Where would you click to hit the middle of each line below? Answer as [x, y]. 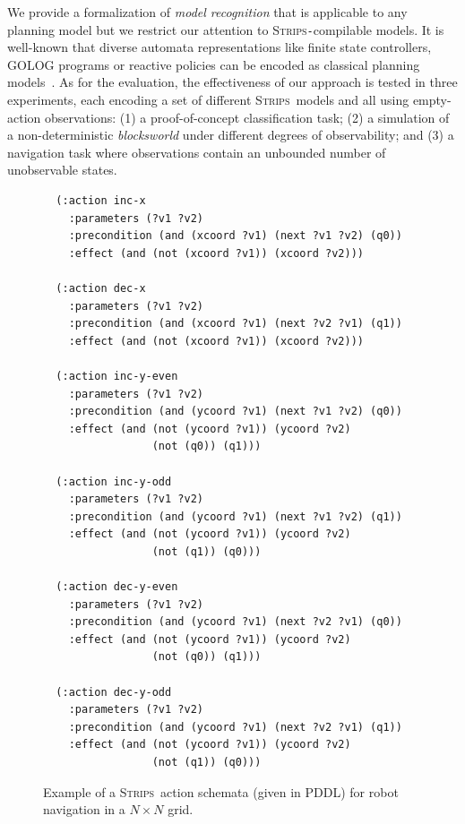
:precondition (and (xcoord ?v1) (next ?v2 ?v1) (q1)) [235, 324]
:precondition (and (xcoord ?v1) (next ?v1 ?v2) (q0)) [235, 236]
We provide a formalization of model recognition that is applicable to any [207, 12]
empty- [432, 100]
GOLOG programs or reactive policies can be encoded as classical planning [214, 64]
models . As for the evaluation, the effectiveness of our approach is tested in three [232, 82]
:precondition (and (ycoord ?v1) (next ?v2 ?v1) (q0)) [235, 622]
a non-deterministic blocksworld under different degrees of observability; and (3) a [231, 135]
